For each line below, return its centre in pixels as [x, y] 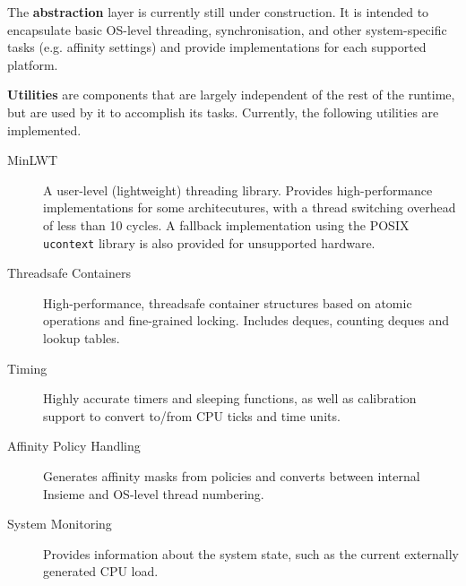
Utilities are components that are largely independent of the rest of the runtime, [231, 95]
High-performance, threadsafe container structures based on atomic [228, 302]
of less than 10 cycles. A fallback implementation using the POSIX [226, 224]
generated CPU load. [101, 571]
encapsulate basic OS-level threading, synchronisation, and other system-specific [227, 29]
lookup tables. [82, 337]
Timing [27, 368]
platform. [33, 64]
